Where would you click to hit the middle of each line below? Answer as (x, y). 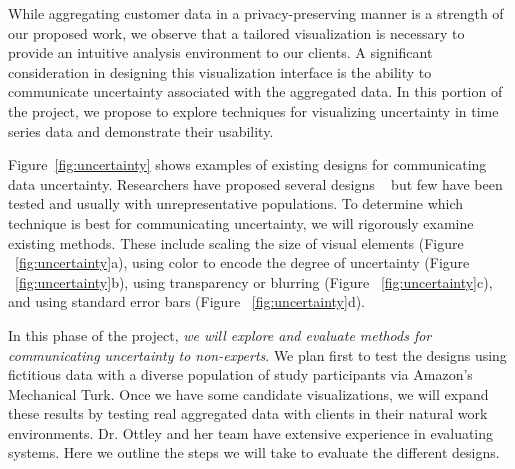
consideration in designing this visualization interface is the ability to (220, 71)
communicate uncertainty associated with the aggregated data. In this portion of (255, 91)
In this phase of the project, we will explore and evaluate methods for (220, 334)
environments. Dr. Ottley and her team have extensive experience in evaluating (251, 432)
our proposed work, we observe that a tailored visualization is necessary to (236, 32)
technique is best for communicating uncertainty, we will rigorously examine (241, 222)
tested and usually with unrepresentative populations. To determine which (236, 203)
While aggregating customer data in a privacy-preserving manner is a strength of (256, 13)
